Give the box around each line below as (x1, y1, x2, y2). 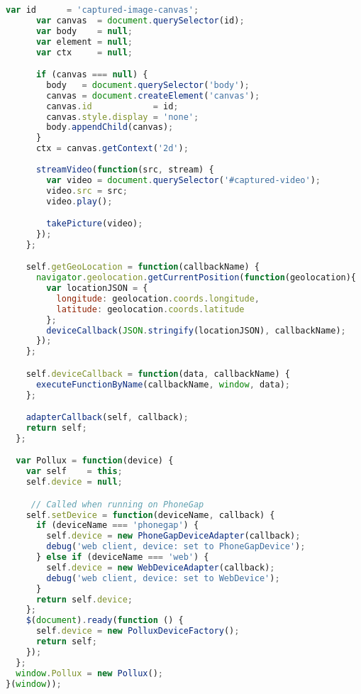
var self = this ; (26, 466, 123, 477)
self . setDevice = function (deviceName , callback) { (26, 510, 275, 520)
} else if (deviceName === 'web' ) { (35, 552, 209, 563)
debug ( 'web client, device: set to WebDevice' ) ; (46, 573, 280, 583)
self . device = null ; (26, 477, 123, 488)
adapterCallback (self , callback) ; (26, 412, 189, 423)
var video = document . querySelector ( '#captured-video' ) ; (46, 175, 321, 185)
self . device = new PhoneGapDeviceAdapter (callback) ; (46, 531, 301, 541)
